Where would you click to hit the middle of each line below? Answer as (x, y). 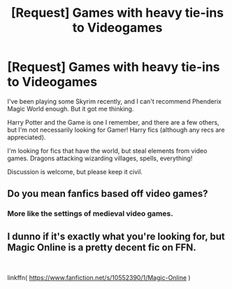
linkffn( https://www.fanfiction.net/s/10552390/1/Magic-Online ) (99, 278)
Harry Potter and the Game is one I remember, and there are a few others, (113, 122)
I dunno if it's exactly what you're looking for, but (116, 236)
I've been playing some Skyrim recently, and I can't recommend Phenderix (115, 101)
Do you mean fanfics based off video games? (108, 194)
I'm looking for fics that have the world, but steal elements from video (107, 150)
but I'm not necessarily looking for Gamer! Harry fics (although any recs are (116, 129)
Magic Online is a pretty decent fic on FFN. (102, 247)
